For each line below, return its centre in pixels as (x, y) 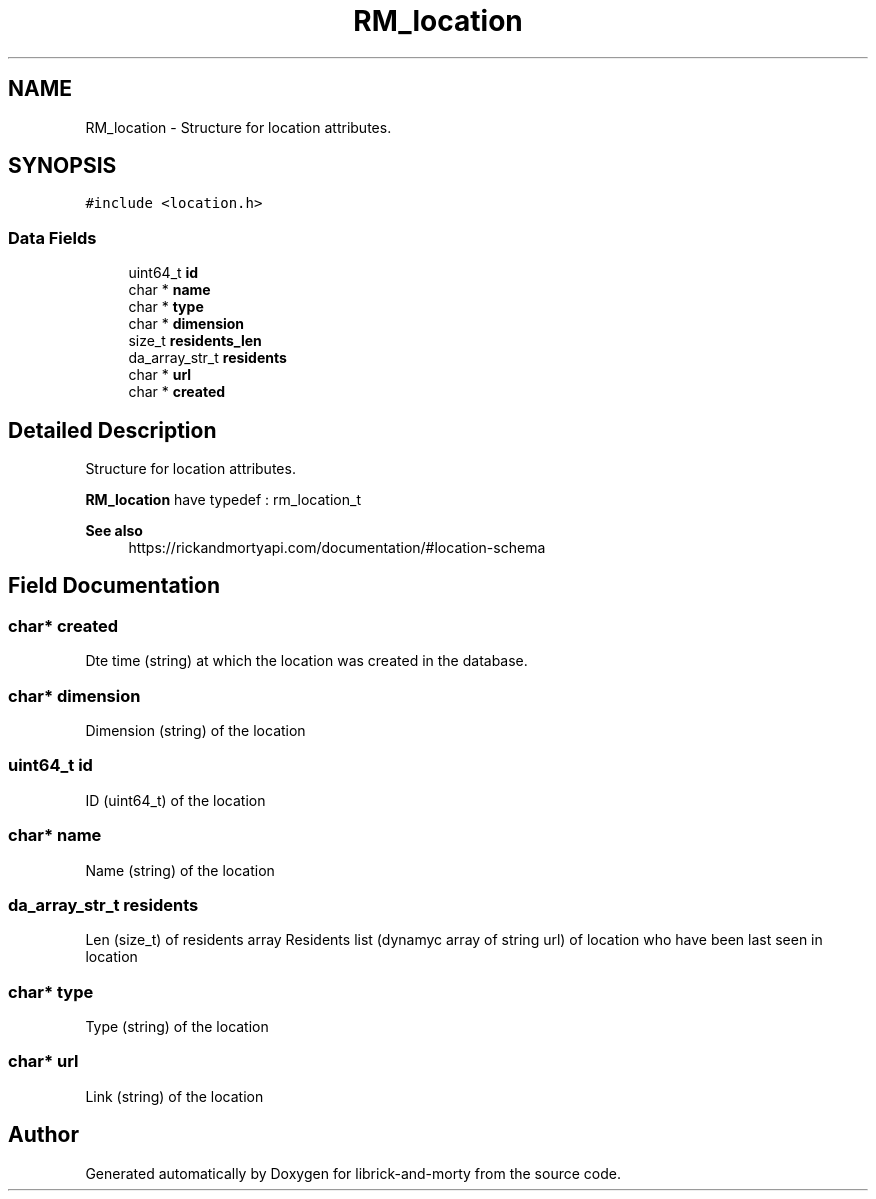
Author (43, 1135)
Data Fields (52, 237)
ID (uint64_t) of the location (175, 800)
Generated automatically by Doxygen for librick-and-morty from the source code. (353, 1173)
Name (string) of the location (180, 870)
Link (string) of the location (174, 1096)
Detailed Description (112, 430)
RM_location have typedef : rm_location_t (223, 500)
